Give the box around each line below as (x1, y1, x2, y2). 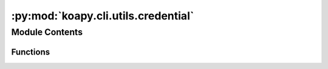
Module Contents (11, 27, 83, 38)
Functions (11, 47, 50, 57)
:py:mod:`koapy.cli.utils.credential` (11, 9, 194, 22)
